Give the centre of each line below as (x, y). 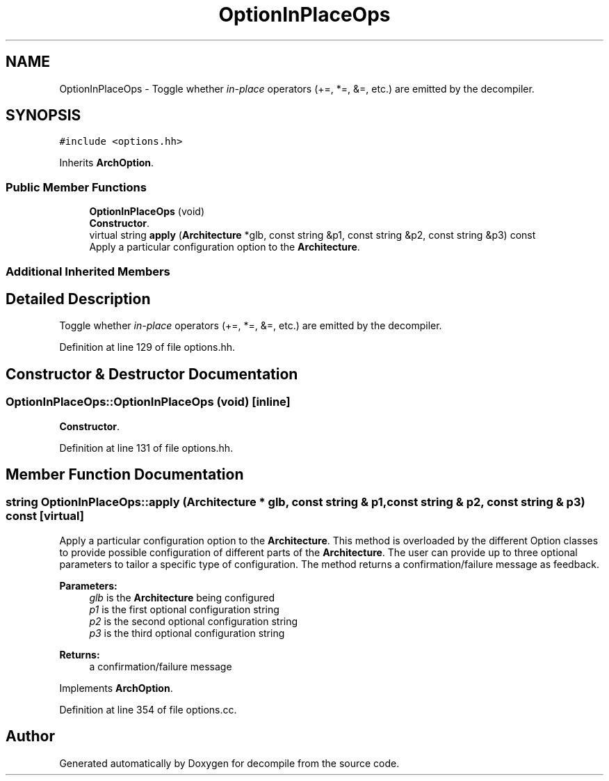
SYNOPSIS (43, 116)
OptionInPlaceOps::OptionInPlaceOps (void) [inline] (148, 402)
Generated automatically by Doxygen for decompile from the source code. (229, 763)
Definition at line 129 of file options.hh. (147, 347)
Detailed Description (78, 299)
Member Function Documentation (125, 475)
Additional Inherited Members (88, 271)
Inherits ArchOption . (107, 163)
